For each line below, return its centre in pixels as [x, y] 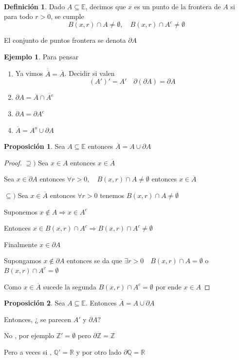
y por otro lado [99, 351]
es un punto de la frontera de [177, 6]
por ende [168, 286]
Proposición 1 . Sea [35, 146]
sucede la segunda [70, 286]
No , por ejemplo [29, 335]
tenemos [112, 195]
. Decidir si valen [90, 73]
